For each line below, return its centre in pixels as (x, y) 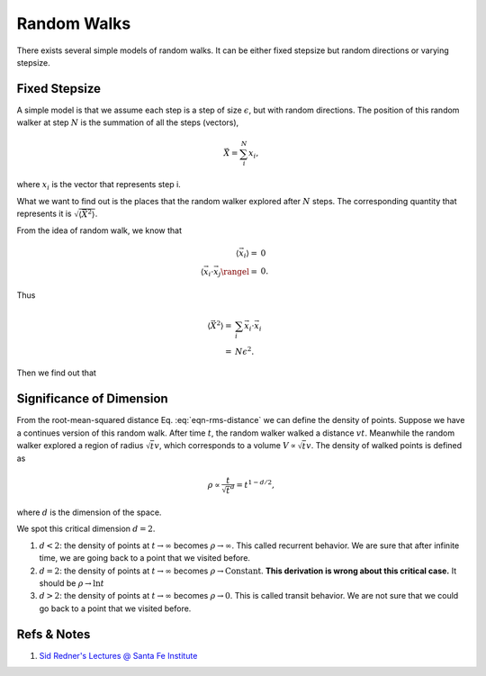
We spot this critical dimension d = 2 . (86, 529)
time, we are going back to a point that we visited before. (145, 558)
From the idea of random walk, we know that (99, 230)
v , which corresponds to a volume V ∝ (225, 446)
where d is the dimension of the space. (89, 512)
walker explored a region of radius (80, 446)
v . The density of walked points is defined (384, 446)
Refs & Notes (54, 634)
